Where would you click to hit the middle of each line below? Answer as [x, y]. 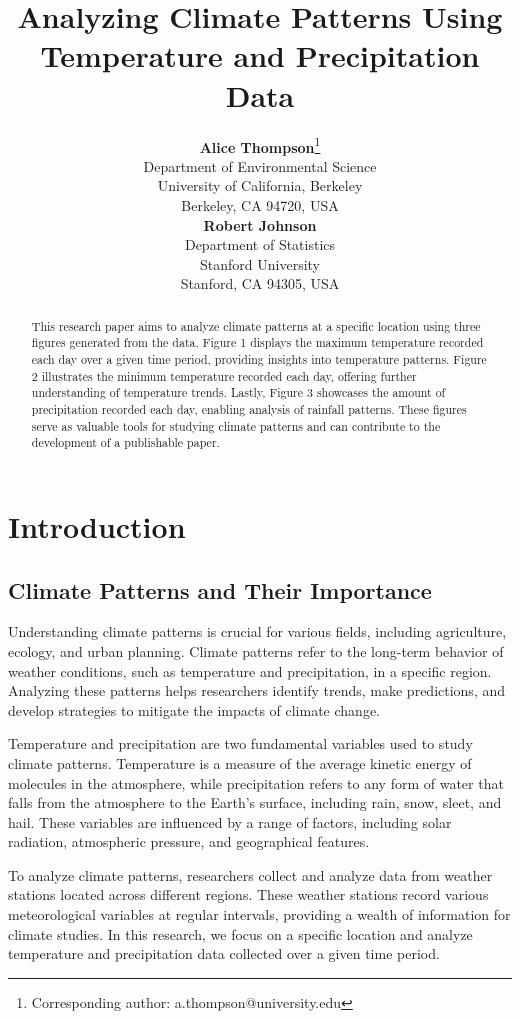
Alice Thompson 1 [260, 145]
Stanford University [260, 263]
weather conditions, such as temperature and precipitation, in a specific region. [250, 670]
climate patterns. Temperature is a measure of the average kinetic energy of [240, 762]
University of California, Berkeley [260, 185]
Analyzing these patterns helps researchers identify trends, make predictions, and [256, 690]
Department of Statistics [260, 244]
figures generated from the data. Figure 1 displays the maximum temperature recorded [257, 342]
